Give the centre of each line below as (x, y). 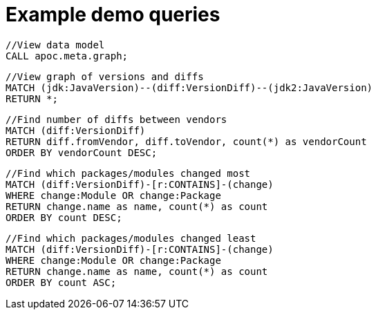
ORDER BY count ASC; (61, 282)
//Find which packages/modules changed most (128, 173)
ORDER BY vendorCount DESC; (82, 152)
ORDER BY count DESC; (64, 217)
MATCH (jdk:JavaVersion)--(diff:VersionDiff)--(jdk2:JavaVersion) (189, 87)
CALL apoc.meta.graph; (67, 56)
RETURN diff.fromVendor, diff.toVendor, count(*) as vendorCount (186, 141)
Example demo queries (113, 15)
